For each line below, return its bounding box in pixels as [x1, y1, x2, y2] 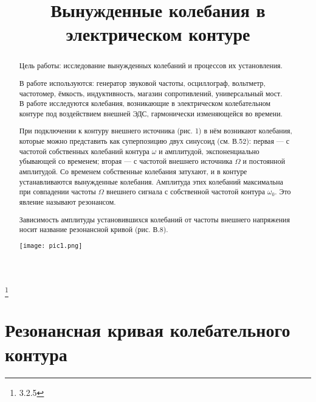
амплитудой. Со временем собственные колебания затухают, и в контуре [19, 166, 247, 177]
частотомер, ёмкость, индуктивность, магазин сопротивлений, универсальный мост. [19, 88, 283, 98]
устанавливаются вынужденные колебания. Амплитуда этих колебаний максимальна [19, 176, 283, 186]
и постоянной [242, 156, 285, 166]
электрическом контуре [66, 21, 250, 46]
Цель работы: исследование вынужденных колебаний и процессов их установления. [19, 60, 283, 71]
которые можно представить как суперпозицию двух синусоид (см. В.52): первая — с [19, 136, 289, 146]
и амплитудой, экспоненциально [159, 146, 259, 156]
